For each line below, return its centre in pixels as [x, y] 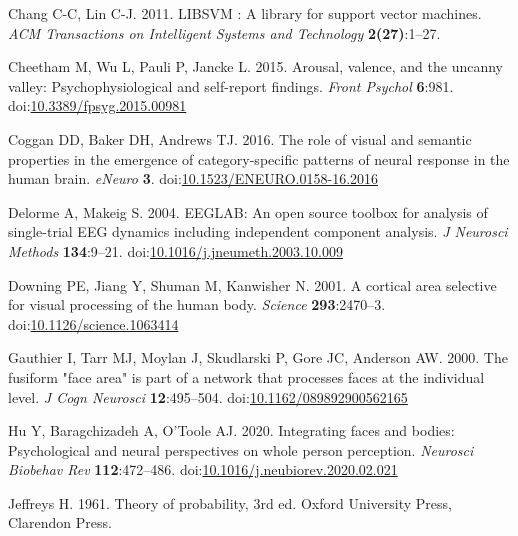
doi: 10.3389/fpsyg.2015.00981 [97, 105]
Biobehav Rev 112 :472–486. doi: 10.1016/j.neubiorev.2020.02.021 [203, 469]
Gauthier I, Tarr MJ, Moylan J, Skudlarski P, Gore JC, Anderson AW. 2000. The [258, 357]
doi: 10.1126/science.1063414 [93, 323]
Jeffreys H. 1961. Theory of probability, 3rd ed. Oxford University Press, [230, 502]
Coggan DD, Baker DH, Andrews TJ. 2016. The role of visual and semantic [240, 138]
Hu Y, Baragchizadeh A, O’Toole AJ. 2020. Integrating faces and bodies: [231, 430]
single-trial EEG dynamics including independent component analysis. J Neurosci [258, 231]
